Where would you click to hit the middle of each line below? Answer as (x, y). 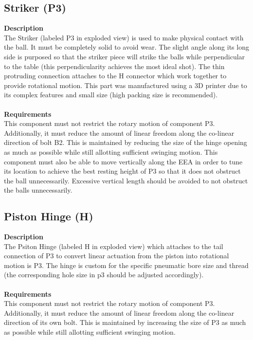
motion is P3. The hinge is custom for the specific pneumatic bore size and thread (126, 265)
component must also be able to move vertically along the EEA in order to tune (123, 161)
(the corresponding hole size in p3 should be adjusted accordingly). (104, 275)
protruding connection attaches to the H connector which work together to (115, 76)
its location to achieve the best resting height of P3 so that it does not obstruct (122, 171)
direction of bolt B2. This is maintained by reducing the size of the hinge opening (126, 142)
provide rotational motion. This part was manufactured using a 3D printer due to (126, 85)
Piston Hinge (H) (49, 216)
